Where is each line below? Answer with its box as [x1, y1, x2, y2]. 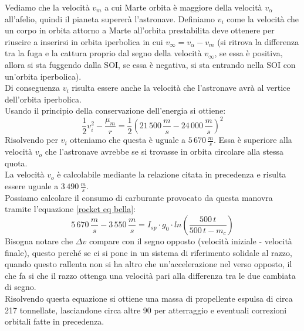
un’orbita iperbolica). [5, 70, 82, 82]
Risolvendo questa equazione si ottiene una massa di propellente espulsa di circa [5, 292, 293, 305]
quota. [5, 156, 28, 169]
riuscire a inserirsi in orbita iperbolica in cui [5, 35, 163, 47]
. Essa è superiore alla [213, 134, 292, 146]
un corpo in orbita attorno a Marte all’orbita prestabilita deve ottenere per [5, 24, 275, 36]
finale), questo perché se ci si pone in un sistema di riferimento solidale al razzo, [5, 246, 292, 258]
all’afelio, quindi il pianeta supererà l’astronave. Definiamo [5, 12, 215, 25]
